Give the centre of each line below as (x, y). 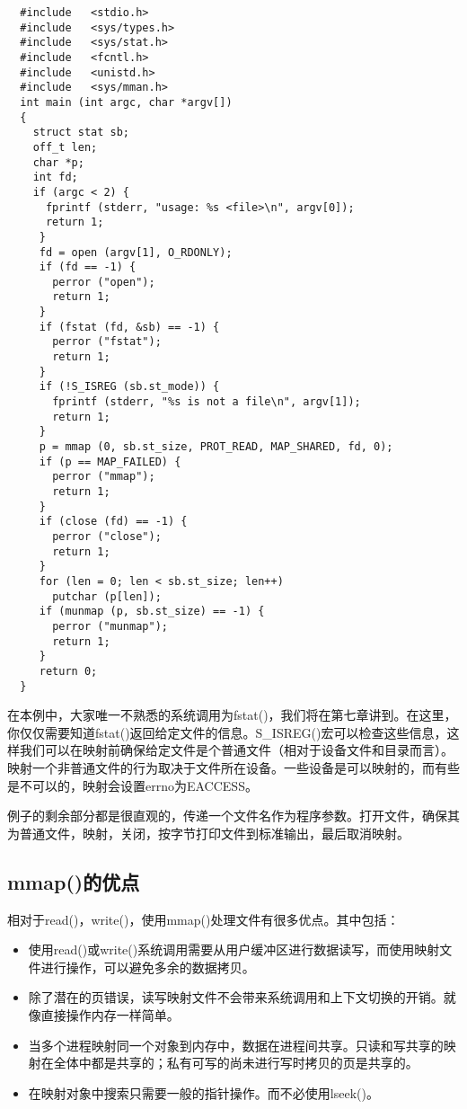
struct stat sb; (81, 133)
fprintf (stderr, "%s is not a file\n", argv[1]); (207, 402)
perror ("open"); (104, 282)
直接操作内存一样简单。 (110, 1014)
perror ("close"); (107, 536)
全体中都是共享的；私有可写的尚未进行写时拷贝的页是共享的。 (236, 1063)
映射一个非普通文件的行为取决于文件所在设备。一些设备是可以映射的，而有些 (233, 767)
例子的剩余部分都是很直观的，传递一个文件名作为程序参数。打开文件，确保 (227, 816)
